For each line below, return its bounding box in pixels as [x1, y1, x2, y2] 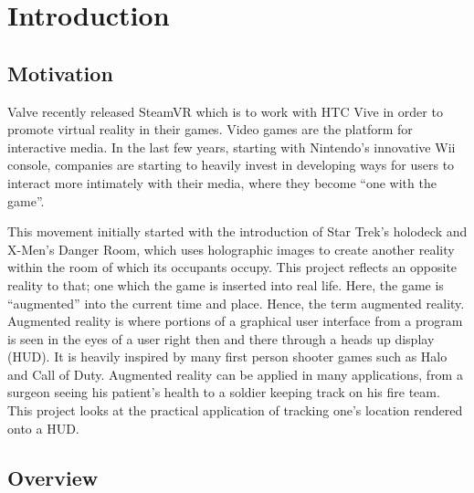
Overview [7, 463, 99, 491]
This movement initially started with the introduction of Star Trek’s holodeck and [7, 222, 468, 241]
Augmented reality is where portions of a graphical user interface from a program [7, 311, 463, 330]
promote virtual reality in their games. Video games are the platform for [7, 120, 413, 139]
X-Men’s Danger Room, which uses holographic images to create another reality [7, 239, 455, 258]
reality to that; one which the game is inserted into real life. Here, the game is [7, 275, 444, 294]
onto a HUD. [7, 418, 79, 437]
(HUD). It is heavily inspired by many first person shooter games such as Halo [7, 347, 448, 366]
